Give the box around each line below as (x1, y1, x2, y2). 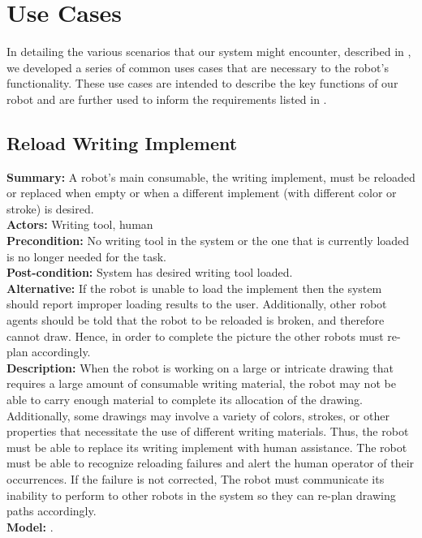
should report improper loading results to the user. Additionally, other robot (6, 295, 387, 312)
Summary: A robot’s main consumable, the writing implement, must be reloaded (6, 168, 416, 185)
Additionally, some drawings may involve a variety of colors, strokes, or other (6, 407, 390, 424)
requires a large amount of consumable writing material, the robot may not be (6, 375, 396, 392)
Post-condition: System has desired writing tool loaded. (6, 264, 293, 281)
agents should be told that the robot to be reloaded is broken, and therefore (6, 312, 385, 329)
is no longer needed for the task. (6, 247, 167, 265)
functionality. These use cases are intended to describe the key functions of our (6, 75, 398, 92)
